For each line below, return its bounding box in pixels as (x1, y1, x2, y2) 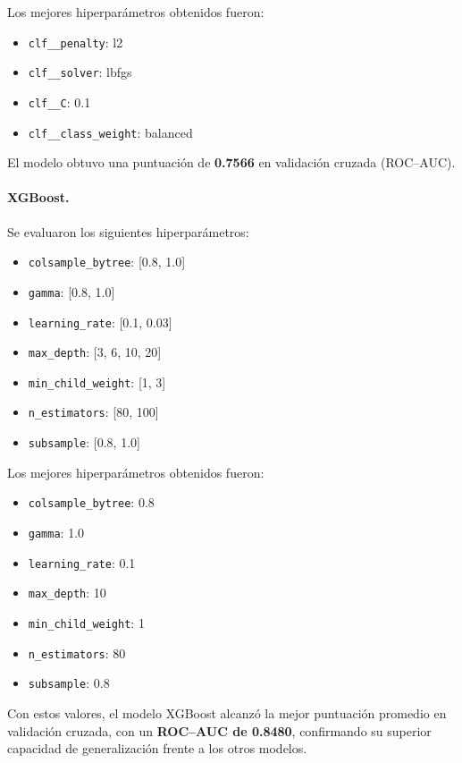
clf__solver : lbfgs (28, 63, 132, 81)
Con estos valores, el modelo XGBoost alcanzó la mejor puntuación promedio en (7, 703, 447, 722)
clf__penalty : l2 (28, 32, 123, 51)
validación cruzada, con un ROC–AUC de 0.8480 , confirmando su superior (7, 721, 432, 740)
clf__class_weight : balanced (28, 123, 193, 141)
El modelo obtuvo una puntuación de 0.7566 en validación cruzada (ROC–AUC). (7, 153, 456, 172)
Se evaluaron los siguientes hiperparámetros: (7, 222, 249, 241)
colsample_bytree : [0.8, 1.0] (28, 252, 186, 271)
